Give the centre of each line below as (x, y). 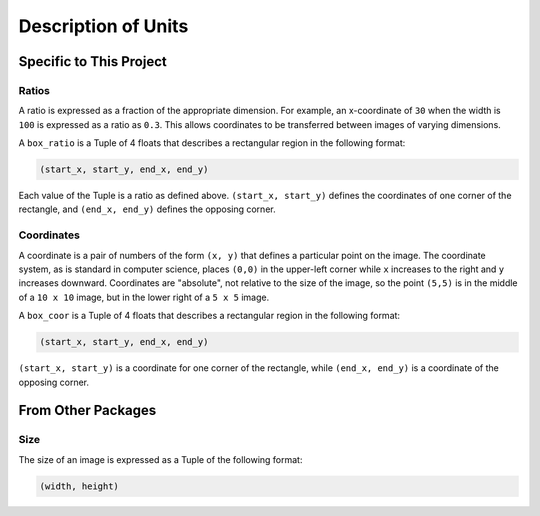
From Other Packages (87, 410)
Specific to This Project (92, 61)
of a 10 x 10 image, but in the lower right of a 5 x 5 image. (144, 297)
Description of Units (103, 26)
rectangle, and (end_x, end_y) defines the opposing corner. (147, 209)
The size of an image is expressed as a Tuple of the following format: (160, 459)
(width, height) (79, 486)
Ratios (34, 90)
